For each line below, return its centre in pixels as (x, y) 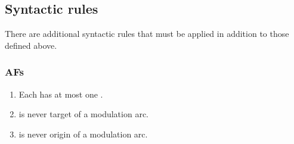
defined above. (31, 45)
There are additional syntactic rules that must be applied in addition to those (147, 34)
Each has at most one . (61, 94)
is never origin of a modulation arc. (83, 134)
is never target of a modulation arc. (83, 114)
